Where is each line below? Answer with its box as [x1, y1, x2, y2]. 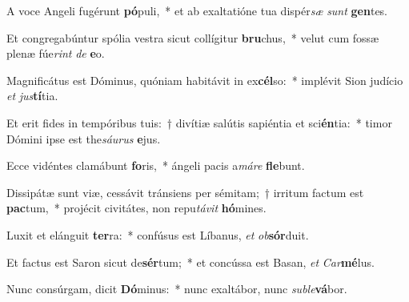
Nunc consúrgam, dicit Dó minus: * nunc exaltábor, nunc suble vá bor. [6, 280, 347, 297]
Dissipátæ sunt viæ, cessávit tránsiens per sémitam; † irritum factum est [6, 183, 364, 200]
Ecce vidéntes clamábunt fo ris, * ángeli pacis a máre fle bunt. [6, 157, 305, 174]
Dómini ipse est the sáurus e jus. [6, 130, 161, 147]
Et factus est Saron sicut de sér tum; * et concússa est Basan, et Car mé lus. [6, 253, 375, 270]
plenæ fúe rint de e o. [6, 45, 105, 62]
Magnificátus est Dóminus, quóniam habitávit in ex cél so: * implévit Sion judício [6, 71, 403, 88]
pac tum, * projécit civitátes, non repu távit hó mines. [6, 199, 267, 216]
